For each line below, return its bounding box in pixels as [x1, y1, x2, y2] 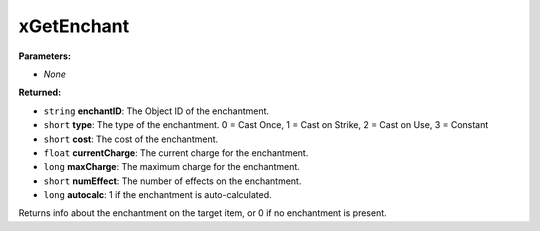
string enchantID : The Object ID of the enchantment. [43, 105, 270, 117]
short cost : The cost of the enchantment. [43, 133, 219, 145]
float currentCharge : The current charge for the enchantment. [43, 146, 309, 159]
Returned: [18, 86, 62, 99]
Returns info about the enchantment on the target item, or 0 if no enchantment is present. [18, 207, 387, 219]
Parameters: [18, 50, 72, 62]
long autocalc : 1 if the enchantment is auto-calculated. [43, 189, 272, 201]
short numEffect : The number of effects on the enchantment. [43, 175, 302, 187]
